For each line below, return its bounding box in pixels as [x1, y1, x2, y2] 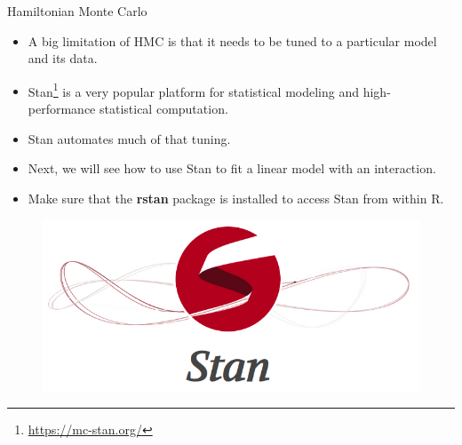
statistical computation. [99, 99, 228, 118]
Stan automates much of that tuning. [28, 129, 231, 147]
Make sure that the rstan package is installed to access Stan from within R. [28, 188, 444, 207]
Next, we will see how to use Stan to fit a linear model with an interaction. [28, 159, 436, 178]
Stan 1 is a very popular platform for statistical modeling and [28, 79, 360, 100]
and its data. [28, 49, 98, 68]
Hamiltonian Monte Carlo [7, 2, 147, 20]
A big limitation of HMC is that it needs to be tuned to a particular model [28, 31, 437, 50]
